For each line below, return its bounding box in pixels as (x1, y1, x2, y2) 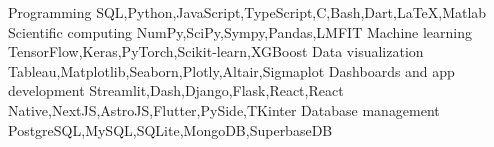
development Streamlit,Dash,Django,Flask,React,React (8, 80, 344, 101)
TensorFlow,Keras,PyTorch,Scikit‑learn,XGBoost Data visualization (8, 41, 424, 62)
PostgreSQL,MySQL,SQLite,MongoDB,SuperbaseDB (8, 119, 333, 140)
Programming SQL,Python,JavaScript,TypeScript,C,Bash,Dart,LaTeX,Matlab (8, 2, 487, 22)
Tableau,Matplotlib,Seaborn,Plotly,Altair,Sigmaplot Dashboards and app (8, 60, 455, 81)
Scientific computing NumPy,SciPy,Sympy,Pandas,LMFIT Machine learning (8, 21, 472, 42)
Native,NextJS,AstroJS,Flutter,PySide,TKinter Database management (8, 99, 440, 120)
